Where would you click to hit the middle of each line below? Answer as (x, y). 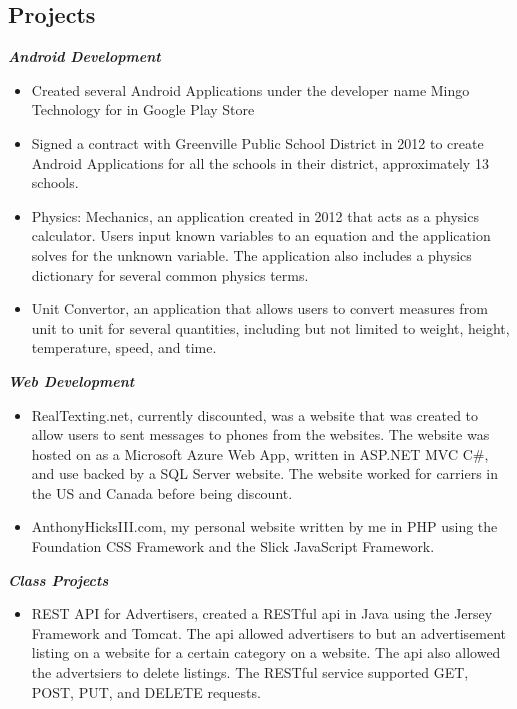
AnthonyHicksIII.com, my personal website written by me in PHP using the (264, 526)
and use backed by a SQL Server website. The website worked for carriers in (265, 473)
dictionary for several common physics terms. (170, 274)
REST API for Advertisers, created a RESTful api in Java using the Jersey (262, 613)
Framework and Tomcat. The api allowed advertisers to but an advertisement (269, 632)
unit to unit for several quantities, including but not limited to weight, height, (270, 327)
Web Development (71, 380)
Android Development (84, 56)
